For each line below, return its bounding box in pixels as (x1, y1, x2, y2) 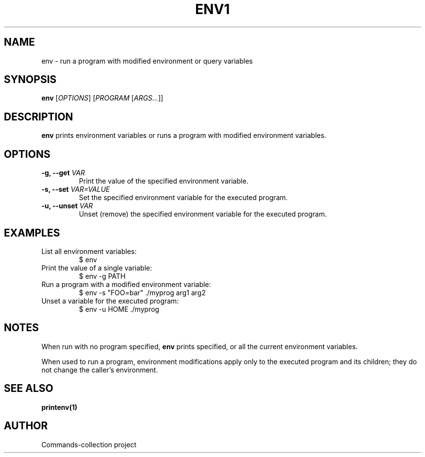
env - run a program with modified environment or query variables (41, 56, 253, 65)
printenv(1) (41, 403, 78, 411)
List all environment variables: (41, 247, 137, 255)
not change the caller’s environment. (41, 365, 158, 374)
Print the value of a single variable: (41, 263, 152, 272)
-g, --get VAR (41, 169, 85, 177)
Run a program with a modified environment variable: (41, 280, 211, 288)
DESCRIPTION (4, 110, 73, 123)
